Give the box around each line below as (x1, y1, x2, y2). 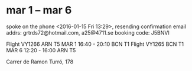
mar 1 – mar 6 (6, 4, 72, 17)
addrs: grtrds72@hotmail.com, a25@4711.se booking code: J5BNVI (6, 29, 170, 36)
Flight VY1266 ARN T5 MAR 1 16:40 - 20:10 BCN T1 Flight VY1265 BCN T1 (6, 40, 184, 48)
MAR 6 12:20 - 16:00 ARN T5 (6, 46, 76, 53)
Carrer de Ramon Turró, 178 (6, 58, 74, 65)
